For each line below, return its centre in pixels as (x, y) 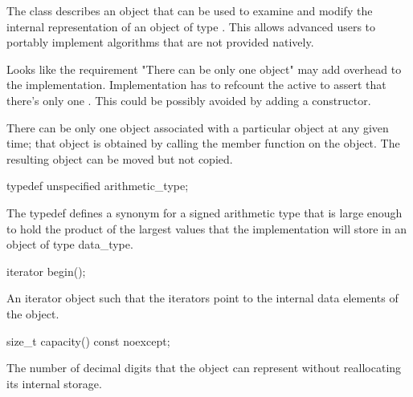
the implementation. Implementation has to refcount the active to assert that (196, 85)
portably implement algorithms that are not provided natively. (160, 42)
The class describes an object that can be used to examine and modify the (190, 10)
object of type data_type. (70, 244)
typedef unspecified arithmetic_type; (98, 186)
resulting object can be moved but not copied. (120, 158)
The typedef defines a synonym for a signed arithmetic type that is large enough (204, 212)
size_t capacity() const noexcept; (88, 340)
